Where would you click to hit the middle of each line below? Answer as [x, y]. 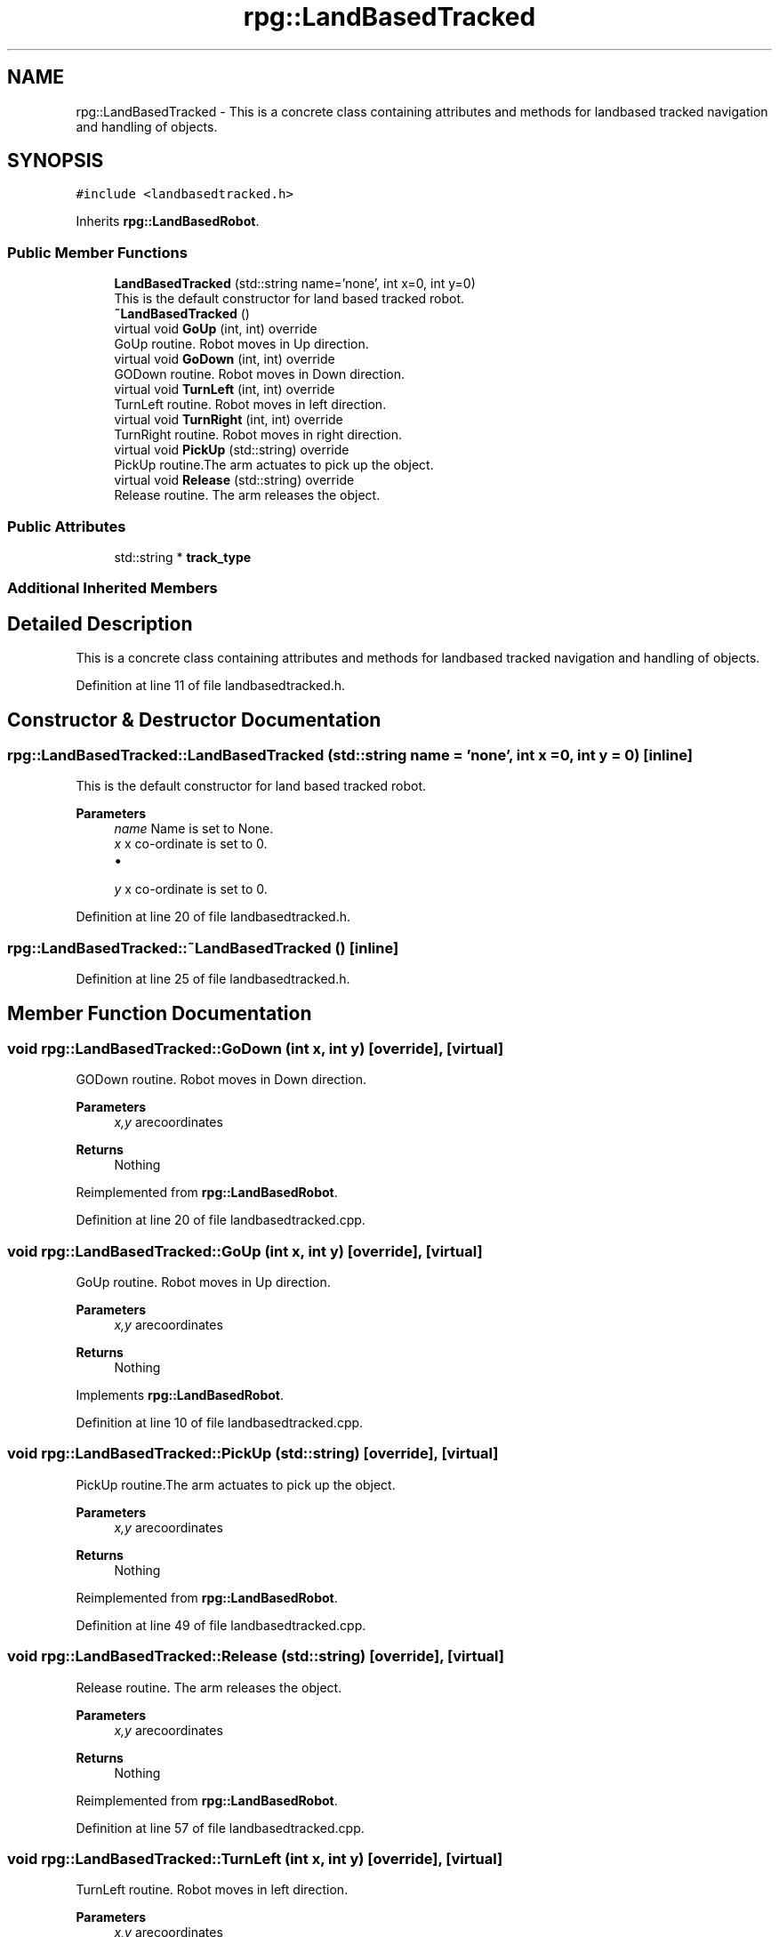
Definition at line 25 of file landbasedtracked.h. [213, 979]
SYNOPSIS [56, 161]
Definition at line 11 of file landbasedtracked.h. [211, 686]
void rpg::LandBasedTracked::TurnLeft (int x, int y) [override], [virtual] [255, 1858]
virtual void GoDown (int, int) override [225, 359]
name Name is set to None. [194, 829]
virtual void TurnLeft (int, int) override [225, 390]
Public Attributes [67, 526]
